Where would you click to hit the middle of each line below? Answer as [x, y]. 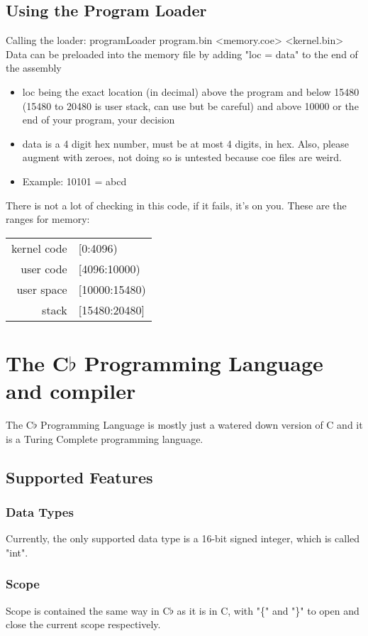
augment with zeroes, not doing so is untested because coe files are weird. [182, 157]
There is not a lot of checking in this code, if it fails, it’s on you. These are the [176, 205]
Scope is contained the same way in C [88, 610]
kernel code [39, 248]
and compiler [71, 391]
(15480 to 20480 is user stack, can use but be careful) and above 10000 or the [190, 105]
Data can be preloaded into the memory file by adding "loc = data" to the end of [182, 54]
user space [42, 289]
